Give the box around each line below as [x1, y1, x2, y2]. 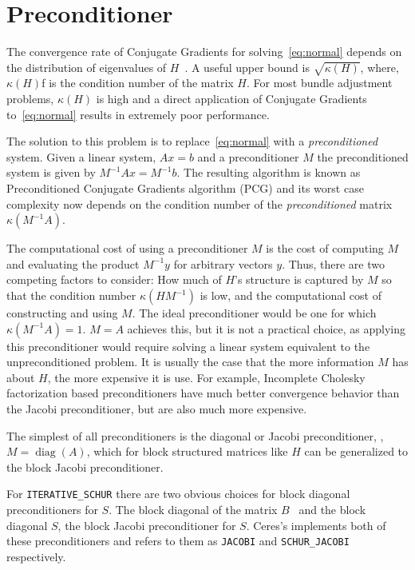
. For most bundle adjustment [247, 74, 393, 91]
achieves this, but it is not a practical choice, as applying [127, 320, 405, 337]
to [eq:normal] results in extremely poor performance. [6, 106, 270, 122]
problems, [6, 90, 54, 107]
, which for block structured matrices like [86, 443, 288, 460]
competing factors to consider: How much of [6, 271, 222, 288]
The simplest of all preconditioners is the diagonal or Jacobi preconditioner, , [6, 427, 384, 444]
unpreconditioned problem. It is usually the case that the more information [6, 353, 374, 370]
